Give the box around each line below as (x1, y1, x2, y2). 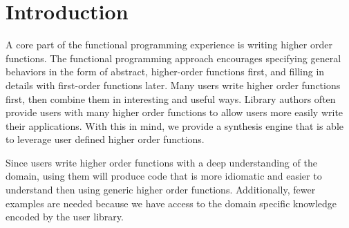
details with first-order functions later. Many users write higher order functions (6, 77, 341, 92)
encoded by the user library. (6, 209, 124, 224)
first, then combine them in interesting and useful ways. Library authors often (6, 91, 336, 106)
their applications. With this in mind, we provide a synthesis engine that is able (6, 118, 344, 133)
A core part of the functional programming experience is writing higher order (6, 37, 332, 52)
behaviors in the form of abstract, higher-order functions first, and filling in (6, 64, 325, 79)
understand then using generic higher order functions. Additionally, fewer (6, 182, 316, 197)
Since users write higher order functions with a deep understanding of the (6, 155, 317, 169)
